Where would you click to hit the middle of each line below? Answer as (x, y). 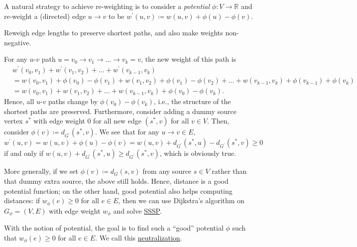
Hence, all (19, 101)
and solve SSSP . (137, 210)
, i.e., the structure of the (192, 101)
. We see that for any (127, 132)
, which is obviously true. (198, 153)
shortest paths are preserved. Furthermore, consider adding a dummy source (120, 111)
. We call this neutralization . (139, 237)
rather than (229, 171)
